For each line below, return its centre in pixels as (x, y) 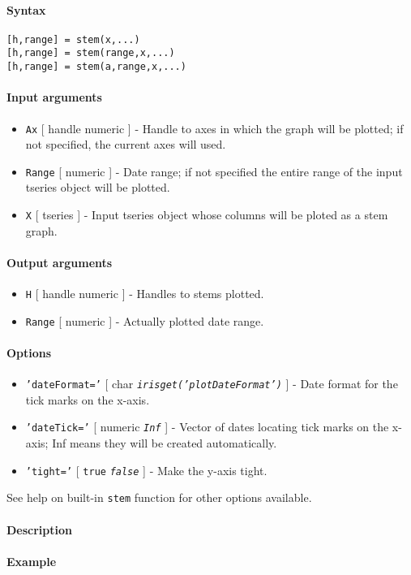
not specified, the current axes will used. (126, 144)
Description (40, 529)
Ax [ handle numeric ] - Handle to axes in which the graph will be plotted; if (214, 128)
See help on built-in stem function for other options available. (159, 497)
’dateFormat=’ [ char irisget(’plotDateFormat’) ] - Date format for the (212, 384)
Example (32, 561)
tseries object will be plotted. (98, 187)
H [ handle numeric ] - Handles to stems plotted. (145, 294)
